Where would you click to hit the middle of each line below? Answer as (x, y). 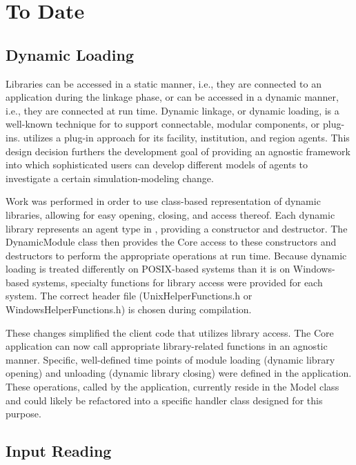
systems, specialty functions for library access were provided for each (177, 282)
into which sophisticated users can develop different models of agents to (157, 165)
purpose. (23, 414)
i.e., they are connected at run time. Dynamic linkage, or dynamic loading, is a (172, 110)
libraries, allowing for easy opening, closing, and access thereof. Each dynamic (170, 214)
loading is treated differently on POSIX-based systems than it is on (148, 269)
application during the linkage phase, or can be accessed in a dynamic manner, (172, 97)
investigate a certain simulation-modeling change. (110, 178)
